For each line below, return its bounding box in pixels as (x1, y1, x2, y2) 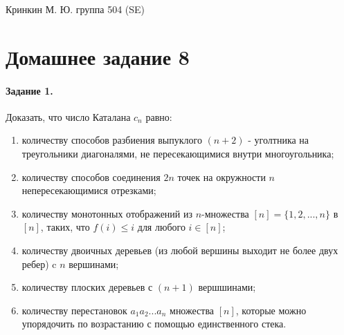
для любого (137, 220, 185, 234)
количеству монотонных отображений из (21, 206, 193, 220)
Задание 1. (6, 83, 53, 97)
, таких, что (40, 220, 90, 234)
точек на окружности (177, 169, 266, 184)
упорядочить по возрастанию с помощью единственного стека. (21, 316, 287, 331)
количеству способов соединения (21, 169, 161, 184)
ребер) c (21, 256, 57, 271)
